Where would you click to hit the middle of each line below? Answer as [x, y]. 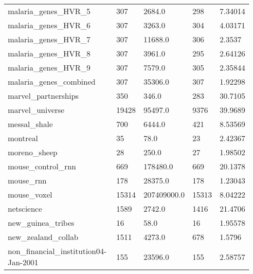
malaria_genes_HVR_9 [49, 67]
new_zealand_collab [43, 237]
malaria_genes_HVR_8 [49, 53]
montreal [23, 138]
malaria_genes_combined [52, 82]
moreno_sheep [33, 152]
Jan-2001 [23, 262]
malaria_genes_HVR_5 [49, 11]
